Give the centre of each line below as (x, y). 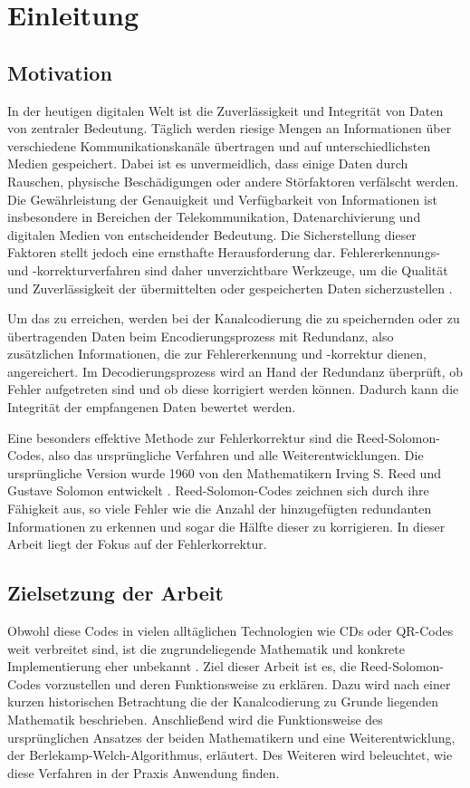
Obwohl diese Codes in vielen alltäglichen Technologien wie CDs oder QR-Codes (230, 631)
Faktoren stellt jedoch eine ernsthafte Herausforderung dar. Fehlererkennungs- (224, 252)
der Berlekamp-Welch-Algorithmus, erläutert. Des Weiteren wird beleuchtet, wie (230, 755)
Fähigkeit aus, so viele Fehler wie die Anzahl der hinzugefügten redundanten (220, 509)
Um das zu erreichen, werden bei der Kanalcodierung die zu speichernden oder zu (234, 318)
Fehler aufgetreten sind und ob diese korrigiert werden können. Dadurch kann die (233, 389)
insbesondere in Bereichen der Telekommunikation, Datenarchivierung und (214, 217)
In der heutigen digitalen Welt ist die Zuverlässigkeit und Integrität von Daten (225, 110)
